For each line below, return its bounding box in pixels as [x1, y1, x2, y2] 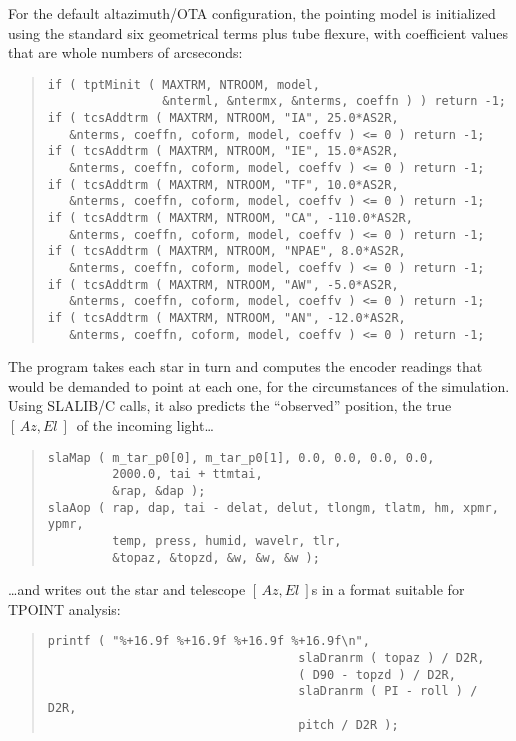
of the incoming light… [76, 415, 214, 436]
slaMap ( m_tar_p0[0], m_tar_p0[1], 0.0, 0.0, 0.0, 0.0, [47, 450, 435, 465]
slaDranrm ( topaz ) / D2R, [298, 651, 485, 666]
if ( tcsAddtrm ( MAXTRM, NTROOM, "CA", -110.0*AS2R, [47, 211, 413, 226]
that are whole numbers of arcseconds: [8, 42, 243, 63]
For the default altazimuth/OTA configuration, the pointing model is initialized [8, 3, 496, 23]
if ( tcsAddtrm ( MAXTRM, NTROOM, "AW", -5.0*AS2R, [47, 277, 399, 292]
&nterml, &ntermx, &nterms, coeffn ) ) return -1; [162, 94, 506, 109]
